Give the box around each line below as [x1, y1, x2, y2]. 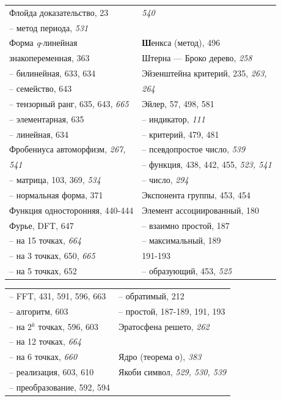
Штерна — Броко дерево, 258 [142, 51, 252, 64]
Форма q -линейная [9, 36, 78, 49]
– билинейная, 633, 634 [9, 67, 96, 80]
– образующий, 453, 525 [142, 264, 232, 277]
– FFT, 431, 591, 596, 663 [9, 289, 106, 302]
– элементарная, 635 [9, 112, 84, 125]
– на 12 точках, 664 [9, 335, 82, 348]
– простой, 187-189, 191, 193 [119, 304, 225, 317]
